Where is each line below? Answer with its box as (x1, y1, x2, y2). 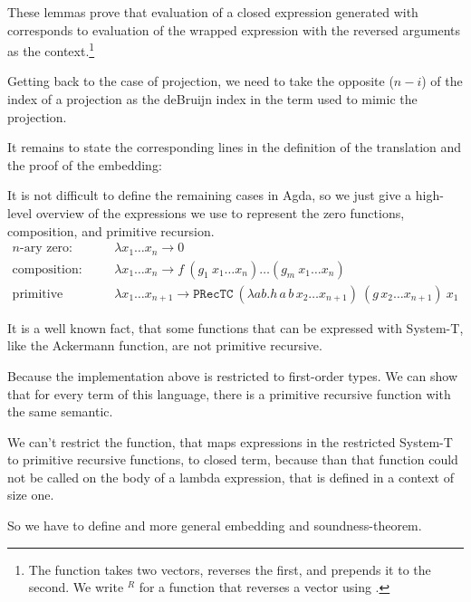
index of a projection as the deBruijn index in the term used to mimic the (7, 90, 418, 109)
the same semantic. (7, 402, 113, 421)
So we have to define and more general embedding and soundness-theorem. (7, 516, 422, 535)
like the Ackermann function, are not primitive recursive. (7, 336, 322, 355)
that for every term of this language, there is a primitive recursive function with (7, 384, 451, 403)
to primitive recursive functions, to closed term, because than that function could (7, 450, 458, 469)
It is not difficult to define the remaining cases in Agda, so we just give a (7, 186, 412, 205)
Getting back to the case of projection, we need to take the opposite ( (7, 72, 394, 91)
